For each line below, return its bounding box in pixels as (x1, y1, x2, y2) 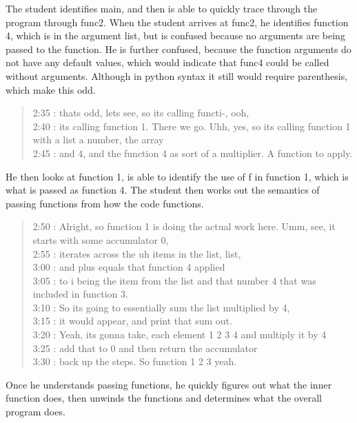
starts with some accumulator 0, (32, 232, 169, 247)
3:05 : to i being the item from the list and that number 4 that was (32, 273, 316, 287)
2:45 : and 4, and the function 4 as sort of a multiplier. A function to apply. (32, 145, 353, 160)
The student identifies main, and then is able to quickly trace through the (6, 1, 318, 15)
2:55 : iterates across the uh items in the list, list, (32, 246, 241, 260)
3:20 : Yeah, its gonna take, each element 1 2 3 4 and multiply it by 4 (32, 327, 327, 342)
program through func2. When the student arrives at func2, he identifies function (6, 14, 349, 29)
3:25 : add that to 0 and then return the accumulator (32, 340, 258, 355)
